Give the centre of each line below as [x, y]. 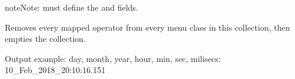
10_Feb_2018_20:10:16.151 [55, 70]
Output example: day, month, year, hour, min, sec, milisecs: [113, 58]
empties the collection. [45, 39]
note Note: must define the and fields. [72, 7]
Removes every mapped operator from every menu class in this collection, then [147, 27]
